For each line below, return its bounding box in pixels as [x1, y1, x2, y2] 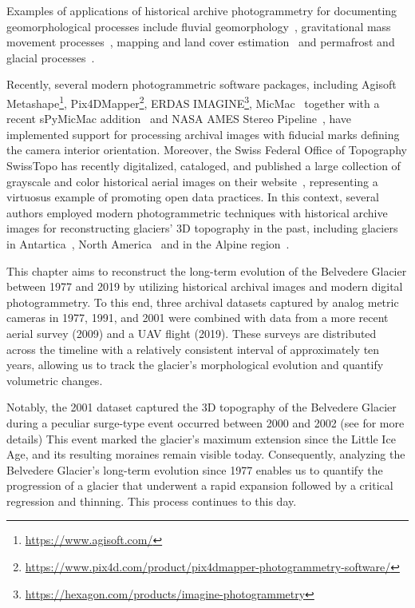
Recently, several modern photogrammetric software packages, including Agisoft [6, 76, 397, 93]
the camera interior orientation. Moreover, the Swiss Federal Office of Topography [6, 141, 407, 158]
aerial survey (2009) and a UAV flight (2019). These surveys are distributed [6, 324, 377, 341]
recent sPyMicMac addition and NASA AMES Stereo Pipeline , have [6, 110, 352, 127]
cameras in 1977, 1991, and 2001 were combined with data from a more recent [6, 309, 389, 326]
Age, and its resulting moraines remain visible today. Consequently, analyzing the [6, 446, 405, 463]
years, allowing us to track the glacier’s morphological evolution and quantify [6, 356, 384, 373]
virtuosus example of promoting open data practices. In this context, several [6, 189, 379, 205]
